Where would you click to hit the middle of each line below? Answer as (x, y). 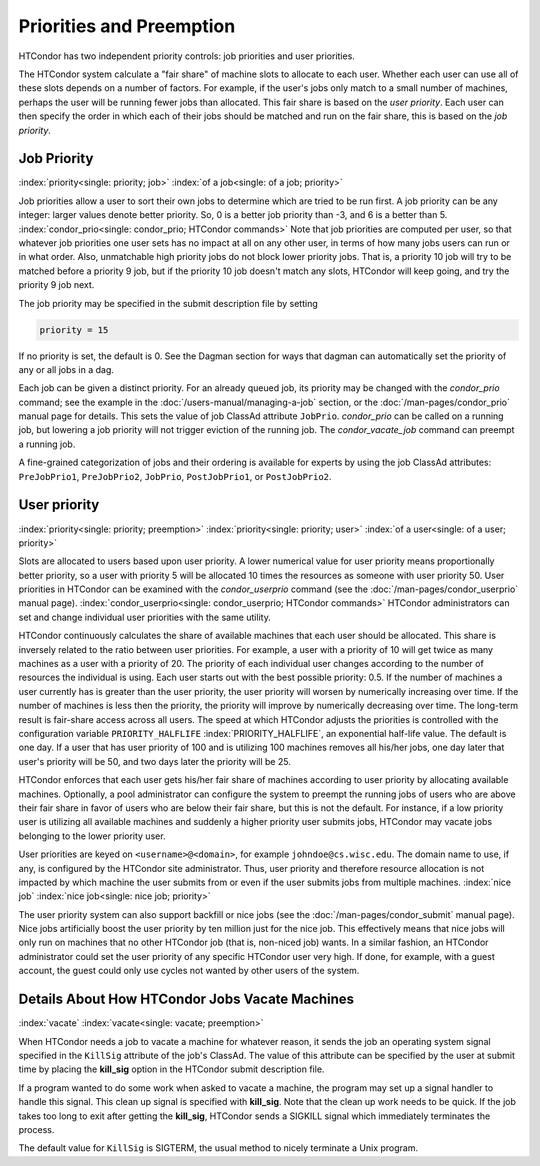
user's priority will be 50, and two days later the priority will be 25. (155, 761)
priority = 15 (74, 329)
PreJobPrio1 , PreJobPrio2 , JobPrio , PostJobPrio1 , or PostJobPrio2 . (175, 476)
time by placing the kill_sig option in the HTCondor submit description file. (171, 1069)
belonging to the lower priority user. (92, 836)
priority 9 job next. (56, 285)
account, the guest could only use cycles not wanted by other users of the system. (189, 971)
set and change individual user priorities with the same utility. (145, 617)
